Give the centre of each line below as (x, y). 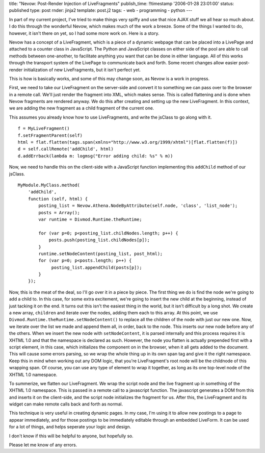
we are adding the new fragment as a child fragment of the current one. (81, 108)
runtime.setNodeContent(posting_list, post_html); (101, 253)
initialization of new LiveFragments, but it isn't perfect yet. (82, 70)
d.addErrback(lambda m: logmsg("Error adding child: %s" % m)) (95, 156)
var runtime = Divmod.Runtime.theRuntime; (90, 219)
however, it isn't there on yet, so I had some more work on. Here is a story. (84, 33)
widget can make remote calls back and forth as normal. (66, 404)
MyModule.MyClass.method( (49, 185)
